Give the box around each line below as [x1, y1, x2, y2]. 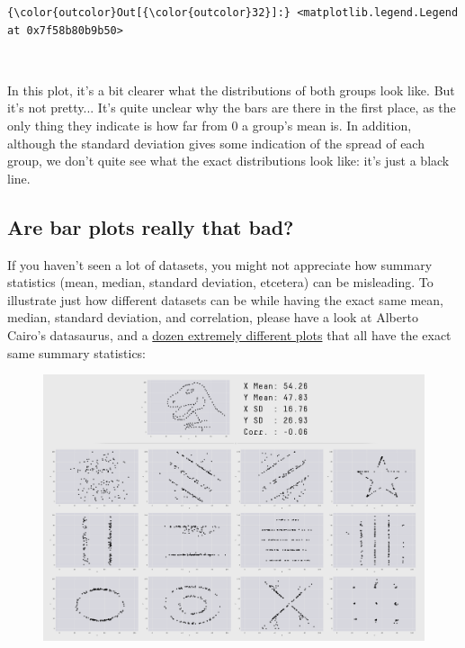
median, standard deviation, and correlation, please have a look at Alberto [7, 308, 418, 327]
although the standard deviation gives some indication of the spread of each [7, 133, 425, 152]
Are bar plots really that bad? [7, 212, 294, 240]
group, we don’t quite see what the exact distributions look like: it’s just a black [7, 151, 450, 170]
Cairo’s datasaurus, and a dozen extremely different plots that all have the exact [7, 325, 452, 344]
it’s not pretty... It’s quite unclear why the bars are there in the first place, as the [7, 98, 456, 117]
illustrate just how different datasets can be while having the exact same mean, [7, 290, 443, 309]
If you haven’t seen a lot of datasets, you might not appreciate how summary [7, 255, 433, 274]
